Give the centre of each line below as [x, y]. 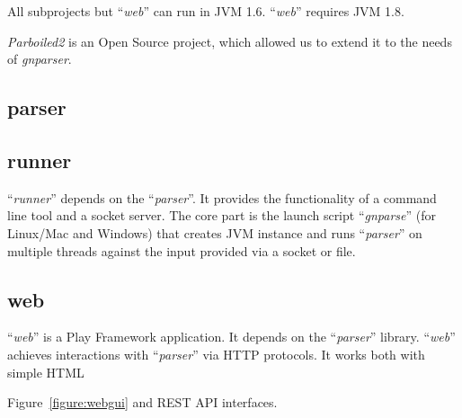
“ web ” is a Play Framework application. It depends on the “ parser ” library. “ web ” [231, 337]
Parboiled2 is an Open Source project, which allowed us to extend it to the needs [230, 41]
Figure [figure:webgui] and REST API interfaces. [142, 402]
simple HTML [46, 372]
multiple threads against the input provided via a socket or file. [182, 250]
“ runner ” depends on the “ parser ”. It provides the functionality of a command [222, 197]
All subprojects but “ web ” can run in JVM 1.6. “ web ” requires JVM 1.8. [206, 11]
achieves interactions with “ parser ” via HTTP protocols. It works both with [216, 354]
